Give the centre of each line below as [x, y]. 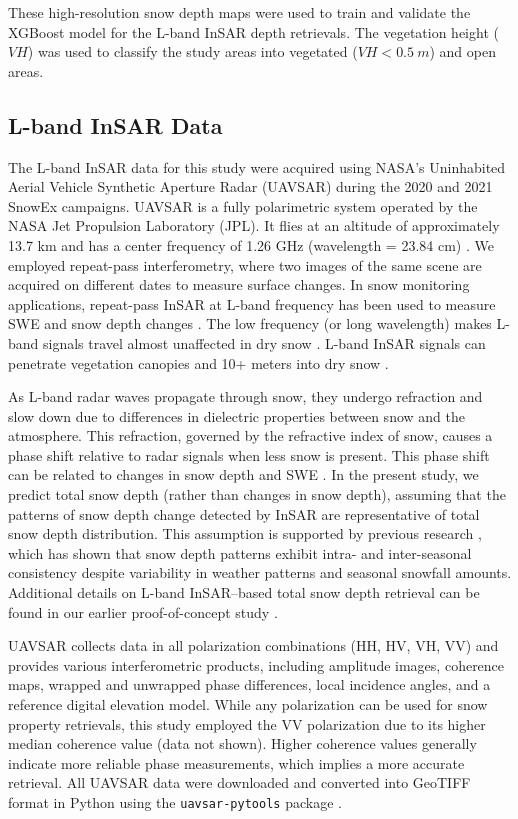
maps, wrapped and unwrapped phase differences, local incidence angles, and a [249, 684]
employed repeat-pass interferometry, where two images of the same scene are [245, 264]
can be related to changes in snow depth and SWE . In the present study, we [243, 474]
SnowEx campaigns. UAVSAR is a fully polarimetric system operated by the [243, 205]
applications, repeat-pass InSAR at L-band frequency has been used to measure [252, 303]
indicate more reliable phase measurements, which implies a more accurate [236, 762]
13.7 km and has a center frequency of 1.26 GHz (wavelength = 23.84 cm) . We [251, 244]
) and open [462, 51]
